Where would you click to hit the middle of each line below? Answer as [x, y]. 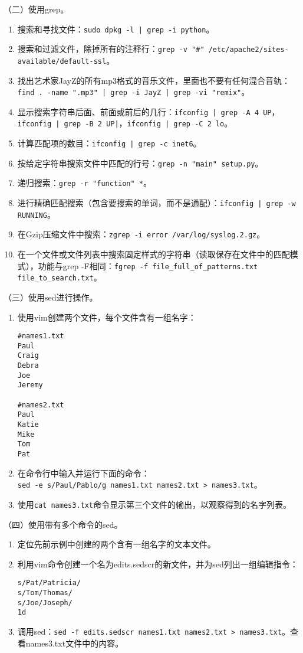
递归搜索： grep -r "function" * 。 [84, 183]
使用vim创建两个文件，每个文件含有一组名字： [107, 317]
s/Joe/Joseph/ [45, 603]
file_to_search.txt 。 [60, 277]
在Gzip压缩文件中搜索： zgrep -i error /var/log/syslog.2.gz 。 [141, 234]
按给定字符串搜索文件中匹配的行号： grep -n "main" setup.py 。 [140, 163]
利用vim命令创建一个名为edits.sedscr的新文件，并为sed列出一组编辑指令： [158, 564]
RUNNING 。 [36, 214]
